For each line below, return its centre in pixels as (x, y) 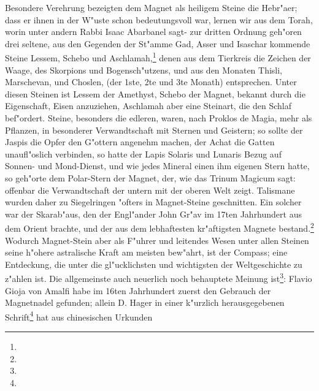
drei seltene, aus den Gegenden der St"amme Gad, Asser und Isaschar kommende (158, 43)
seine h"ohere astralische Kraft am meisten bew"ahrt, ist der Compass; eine (146, 252)
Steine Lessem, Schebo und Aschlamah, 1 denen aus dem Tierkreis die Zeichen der (158, 57)
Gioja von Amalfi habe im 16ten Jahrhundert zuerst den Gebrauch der (138, 290)
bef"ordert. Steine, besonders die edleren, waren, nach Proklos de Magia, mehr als (159, 118)
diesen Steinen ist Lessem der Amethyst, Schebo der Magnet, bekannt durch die (155, 93)
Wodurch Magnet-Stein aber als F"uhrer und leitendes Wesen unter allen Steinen (157, 240)
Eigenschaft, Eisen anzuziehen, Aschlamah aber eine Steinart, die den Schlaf (148, 106)
